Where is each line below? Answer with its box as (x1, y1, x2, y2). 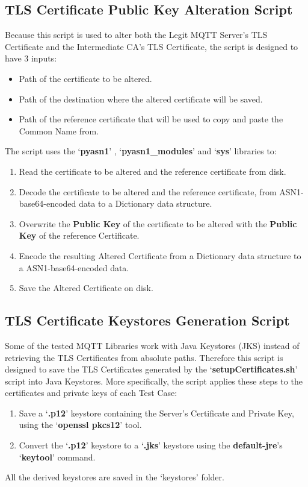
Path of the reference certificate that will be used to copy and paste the (19, 113, 283, 125)
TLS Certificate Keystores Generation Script (5, 311, 290, 330)
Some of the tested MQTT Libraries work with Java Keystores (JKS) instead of (5, 339, 300, 351)
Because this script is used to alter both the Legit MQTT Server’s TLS (5, 28, 268, 41)
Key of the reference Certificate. (19, 229, 140, 242)
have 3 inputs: (5, 52, 57, 64)
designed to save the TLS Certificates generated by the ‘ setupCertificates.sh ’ (5, 363, 298, 375)
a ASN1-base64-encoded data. (19, 261, 129, 274)
